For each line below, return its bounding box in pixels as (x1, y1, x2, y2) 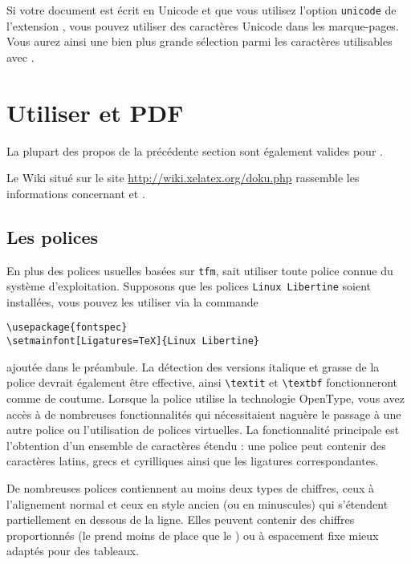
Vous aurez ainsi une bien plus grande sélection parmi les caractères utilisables (6, 33, 393, 50)
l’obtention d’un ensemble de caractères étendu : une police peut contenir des (6, 436, 386, 453)
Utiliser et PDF (6, 95, 184, 128)
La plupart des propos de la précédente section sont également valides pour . (6, 142, 383, 159)
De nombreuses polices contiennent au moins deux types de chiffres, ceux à (6, 479, 375, 496)
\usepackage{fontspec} (6, 322, 128, 334)
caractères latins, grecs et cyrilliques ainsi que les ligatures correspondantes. (6, 452, 379, 469)
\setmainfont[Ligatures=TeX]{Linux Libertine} (6, 335, 259, 347)
